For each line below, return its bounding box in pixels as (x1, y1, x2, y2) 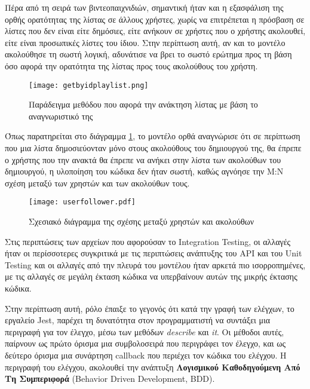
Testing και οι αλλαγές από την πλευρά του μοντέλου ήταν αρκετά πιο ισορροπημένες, (5, 258, 306, 271)
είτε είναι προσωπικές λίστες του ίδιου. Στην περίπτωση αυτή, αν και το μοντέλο (5, 36, 286, 48)
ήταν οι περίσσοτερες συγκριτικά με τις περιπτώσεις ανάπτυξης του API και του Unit (5, 247, 302, 259)
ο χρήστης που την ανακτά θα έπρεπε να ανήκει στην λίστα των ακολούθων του (5, 153, 281, 166)
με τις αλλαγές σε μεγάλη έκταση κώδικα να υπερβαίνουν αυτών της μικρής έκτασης (5, 270, 297, 283)
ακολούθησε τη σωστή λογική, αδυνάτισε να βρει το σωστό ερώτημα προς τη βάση (5, 48, 292, 60)
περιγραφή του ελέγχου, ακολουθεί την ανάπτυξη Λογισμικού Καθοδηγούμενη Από (5, 360, 300, 373)
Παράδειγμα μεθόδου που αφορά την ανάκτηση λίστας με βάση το (29, 98, 258, 111)
